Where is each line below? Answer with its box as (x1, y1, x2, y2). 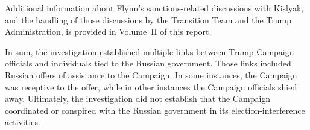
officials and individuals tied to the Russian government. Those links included (5, 57, 291, 69)
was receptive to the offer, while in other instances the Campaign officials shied (5, 80, 297, 93)
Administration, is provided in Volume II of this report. (5, 25, 212, 38)
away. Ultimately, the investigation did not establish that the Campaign (5, 92, 271, 105)
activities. (5, 116, 40, 128)
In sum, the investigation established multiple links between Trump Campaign (5, 45, 294, 58)
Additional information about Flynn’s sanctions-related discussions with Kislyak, (5, 2, 304, 14)
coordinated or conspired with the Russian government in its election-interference (5, 104, 305, 116)
